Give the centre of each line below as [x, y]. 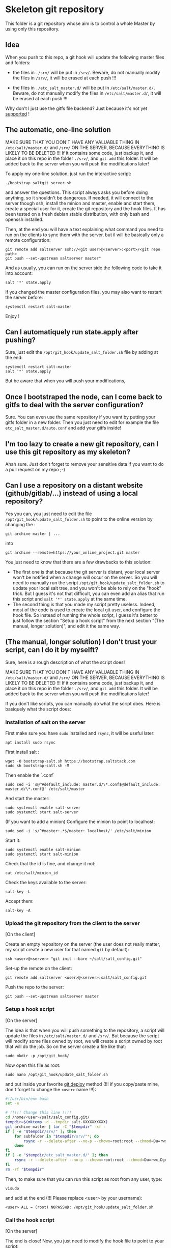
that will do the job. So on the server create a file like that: [66, 1046]
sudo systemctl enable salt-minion [43, 849]
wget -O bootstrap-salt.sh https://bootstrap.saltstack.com [70, 761]
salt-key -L [18, 892]
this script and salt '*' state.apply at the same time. [70, 599]
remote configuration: [28, 240]
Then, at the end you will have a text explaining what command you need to [84, 229]
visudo [12, 1188]
